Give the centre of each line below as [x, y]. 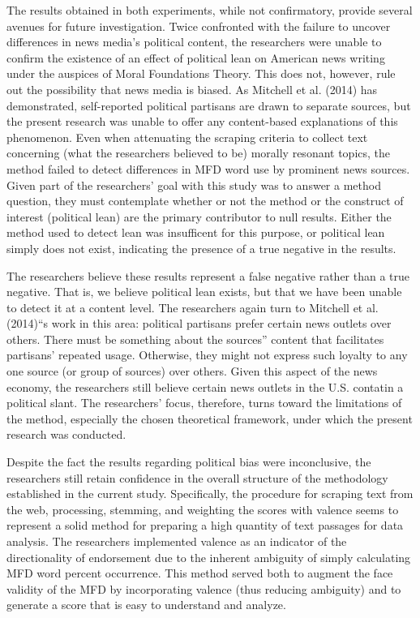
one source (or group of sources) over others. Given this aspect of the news [192, 371]
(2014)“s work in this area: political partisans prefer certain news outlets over [199, 323]
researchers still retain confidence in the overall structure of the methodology [197, 477]
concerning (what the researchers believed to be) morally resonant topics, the [199, 153]
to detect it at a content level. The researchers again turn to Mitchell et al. [193, 307]
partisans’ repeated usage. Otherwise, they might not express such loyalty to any [207, 355]
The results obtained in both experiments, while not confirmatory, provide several [210, 10]
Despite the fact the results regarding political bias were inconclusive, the [189, 462]
